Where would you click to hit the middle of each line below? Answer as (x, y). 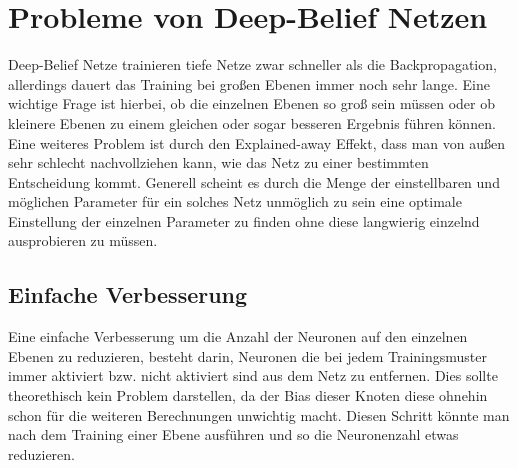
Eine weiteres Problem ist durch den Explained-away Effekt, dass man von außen (257, 142)
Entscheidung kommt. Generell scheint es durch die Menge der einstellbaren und (254, 181)
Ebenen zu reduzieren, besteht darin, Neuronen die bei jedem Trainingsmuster (248, 355)
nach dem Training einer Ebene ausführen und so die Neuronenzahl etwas (233, 434)
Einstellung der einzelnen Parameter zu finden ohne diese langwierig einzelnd (244, 220)
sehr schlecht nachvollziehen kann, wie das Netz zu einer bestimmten (218, 162)
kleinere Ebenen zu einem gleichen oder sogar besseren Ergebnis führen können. (252, 122)
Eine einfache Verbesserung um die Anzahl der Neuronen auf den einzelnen (238, 336)
